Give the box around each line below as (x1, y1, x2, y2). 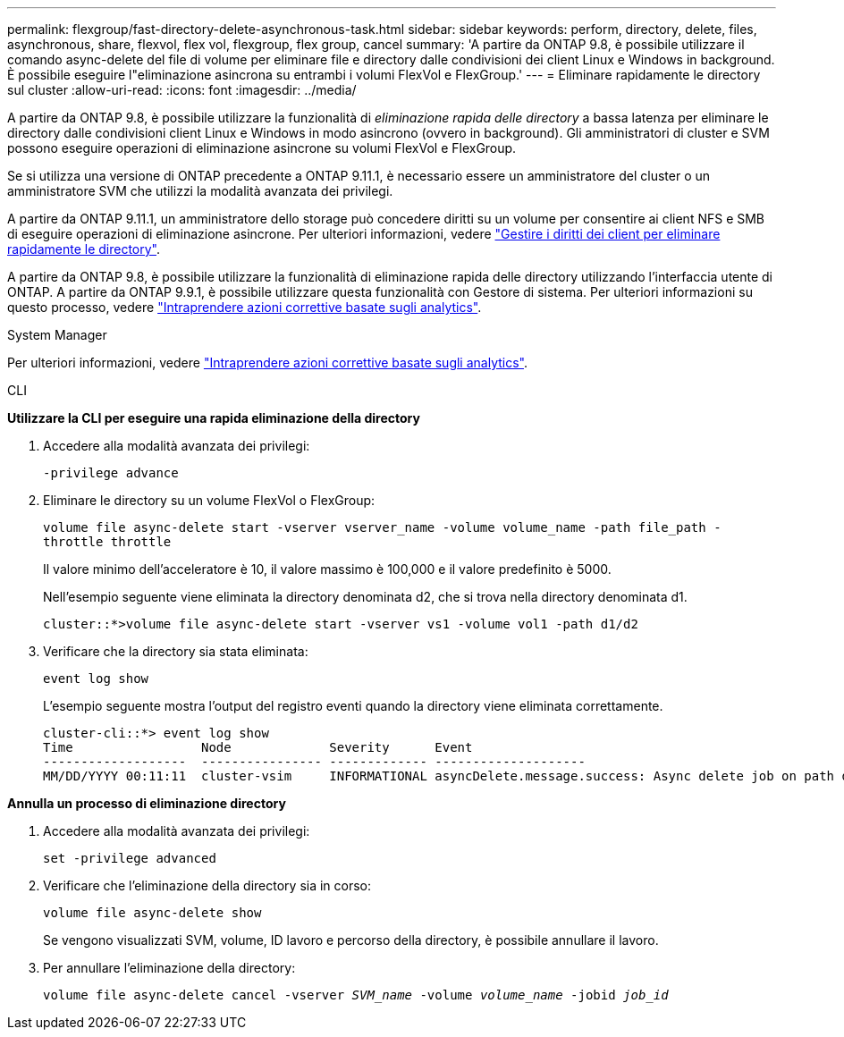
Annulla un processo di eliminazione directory (7, 796, 286, 811)
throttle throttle (43, 535, 172, 549)
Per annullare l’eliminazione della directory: (43, 960, 296, 975)
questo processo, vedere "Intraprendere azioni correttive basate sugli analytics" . (7, 299, 482, 315)
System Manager (7, 327, 107, 342)
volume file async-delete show (43, 906, 262, 920)
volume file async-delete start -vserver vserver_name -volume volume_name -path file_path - (43, 520, 722, 535)
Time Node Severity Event (43, 740, 473, 755)
